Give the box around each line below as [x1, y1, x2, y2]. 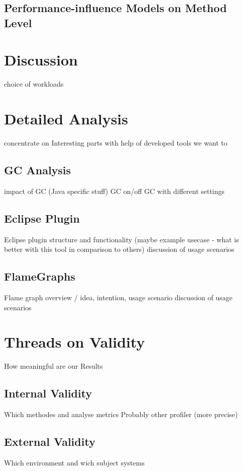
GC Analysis [4, 162, 71, 177]
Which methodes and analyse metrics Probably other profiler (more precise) [4, 409, 238, 420]
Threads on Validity [4, 331, 145, 352]
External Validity [4, 434, 95, 449]
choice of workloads [4, 79, 64, 89]
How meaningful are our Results [4, 361, 103, 371]
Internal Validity [4, 385, 92, 401]
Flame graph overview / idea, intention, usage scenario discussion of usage [4, 292, 232, 302]
